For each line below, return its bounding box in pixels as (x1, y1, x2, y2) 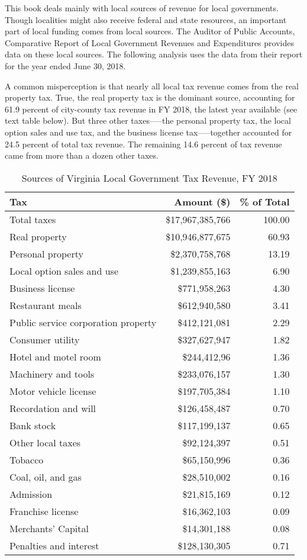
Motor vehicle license (9, 384, 96, 398)
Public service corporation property (9, 315, 157, 329)
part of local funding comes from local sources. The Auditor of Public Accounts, (5, 25, 295, 37)
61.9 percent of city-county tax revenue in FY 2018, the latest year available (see (5, 102, 298, 115)
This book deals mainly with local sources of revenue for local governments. (5, 2, 279, 14)
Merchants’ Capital (9, 521, 89, 535)
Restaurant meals (9, 298, 82, 312)
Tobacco (9, 452, 44, 466)
